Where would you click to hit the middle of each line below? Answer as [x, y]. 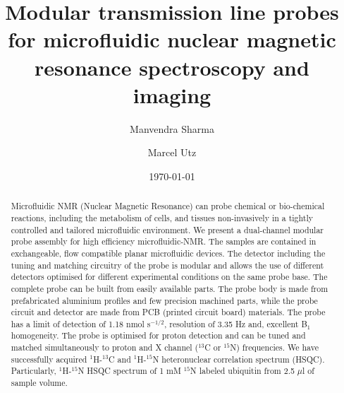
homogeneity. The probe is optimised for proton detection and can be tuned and [158, 335]
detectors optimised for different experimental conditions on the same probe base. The [169, 277]
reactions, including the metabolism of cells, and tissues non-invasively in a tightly [162, 217]
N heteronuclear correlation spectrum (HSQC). [239, 359]
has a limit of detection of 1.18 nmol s [81, 323]
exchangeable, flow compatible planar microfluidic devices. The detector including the [168, 253]
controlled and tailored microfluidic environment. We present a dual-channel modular [167, 229]
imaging [172, 94]
